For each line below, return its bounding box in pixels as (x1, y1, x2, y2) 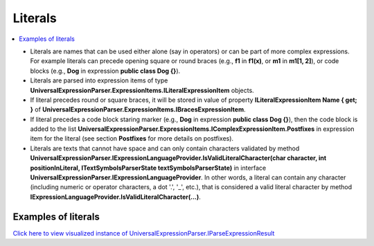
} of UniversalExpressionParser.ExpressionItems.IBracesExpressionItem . (30, 105, 246, 114)
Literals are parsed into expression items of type (30, 76, 168, 85)
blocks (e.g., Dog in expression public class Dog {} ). (30, 67, 181, 75)
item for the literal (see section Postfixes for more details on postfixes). (30, 134, 234, 143)
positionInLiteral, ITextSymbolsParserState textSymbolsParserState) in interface (30, 164, 267, 172)
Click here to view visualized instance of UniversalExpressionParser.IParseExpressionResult (12, 229, 275, 237)
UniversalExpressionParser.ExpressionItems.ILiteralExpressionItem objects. (30, 86, 254, 94)
